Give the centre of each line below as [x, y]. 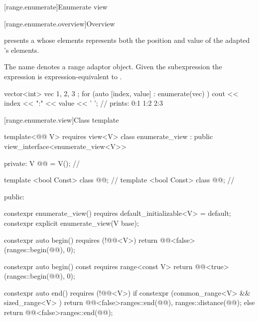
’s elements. [22, 50]
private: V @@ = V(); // [42, 163]
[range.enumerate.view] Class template [62, 119]
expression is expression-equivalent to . [63, 76]
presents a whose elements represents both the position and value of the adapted [127, 40]
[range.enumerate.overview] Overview [60, 23]
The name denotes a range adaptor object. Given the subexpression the [113, 67]
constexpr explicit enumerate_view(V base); [71, 223]
